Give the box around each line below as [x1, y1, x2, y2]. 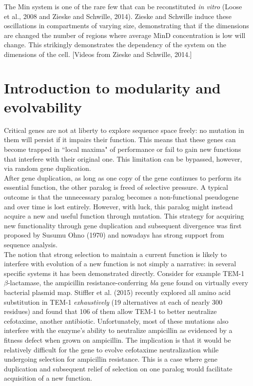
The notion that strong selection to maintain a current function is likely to [4, 249, 227, 259]
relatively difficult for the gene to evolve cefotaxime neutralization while [4, 344, 219, 354]
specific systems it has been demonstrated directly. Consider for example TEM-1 [4, 268, 245, 278]
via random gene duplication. [4, 163, 91, 173]
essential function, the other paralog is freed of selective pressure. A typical [4, 182, 228, 192]
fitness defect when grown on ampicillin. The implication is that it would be [4, 334, 231, 345]
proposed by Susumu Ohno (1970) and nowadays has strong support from [4, 230, 224, 240]
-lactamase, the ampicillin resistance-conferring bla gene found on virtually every [7, 277, 249, 288]
